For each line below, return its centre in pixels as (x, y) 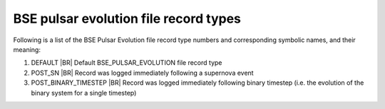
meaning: (27, 49)
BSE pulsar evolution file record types (127, 19)
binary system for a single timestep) (84, 93)
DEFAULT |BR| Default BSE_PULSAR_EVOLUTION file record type (127, 63)
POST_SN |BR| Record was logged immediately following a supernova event (142, 73)
